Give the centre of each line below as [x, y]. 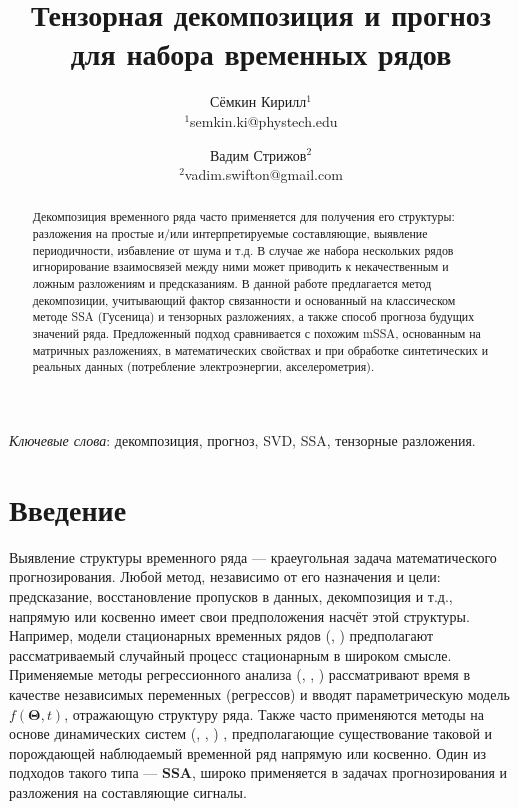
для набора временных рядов [261, 53]
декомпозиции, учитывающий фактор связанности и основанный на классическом [244, 299]
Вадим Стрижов [258, 154]
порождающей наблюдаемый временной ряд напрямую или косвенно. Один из [247, 752]
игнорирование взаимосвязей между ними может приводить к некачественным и [240, 266]
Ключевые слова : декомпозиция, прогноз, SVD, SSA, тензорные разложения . [242, 440]
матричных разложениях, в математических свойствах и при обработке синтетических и [260, 349]
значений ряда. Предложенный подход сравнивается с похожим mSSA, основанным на [256, 333]
